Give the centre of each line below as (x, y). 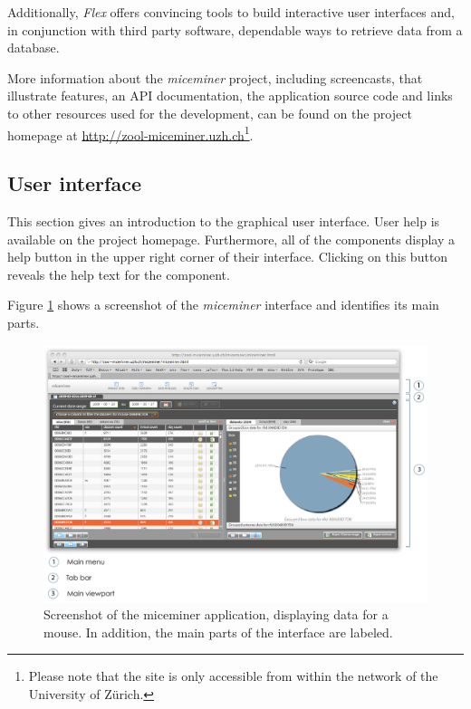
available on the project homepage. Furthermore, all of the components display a (231, 239)
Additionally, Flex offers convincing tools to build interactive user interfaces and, (231, 12)
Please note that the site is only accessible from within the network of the (233, 676)
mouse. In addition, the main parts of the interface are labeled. (218, 632)
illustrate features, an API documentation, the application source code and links (230, 96)
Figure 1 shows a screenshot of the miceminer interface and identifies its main (223, 305)
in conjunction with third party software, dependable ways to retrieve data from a (235, 29)
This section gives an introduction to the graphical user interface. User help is (224, 221)
